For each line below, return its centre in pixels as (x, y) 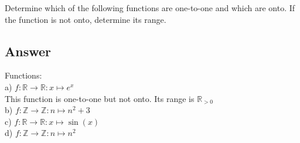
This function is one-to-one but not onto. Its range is (100, 98)
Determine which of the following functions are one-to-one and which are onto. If (150, 8)
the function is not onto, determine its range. (86, 19)
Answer (28, 51)
